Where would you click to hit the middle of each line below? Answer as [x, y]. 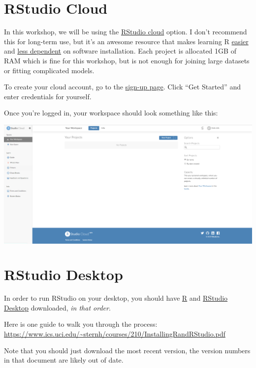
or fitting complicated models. [49, 70]
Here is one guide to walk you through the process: [81, 324]
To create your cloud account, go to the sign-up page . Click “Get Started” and [122, 87]
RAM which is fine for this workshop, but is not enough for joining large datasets [127, 60]
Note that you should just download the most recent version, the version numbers [127, 350]
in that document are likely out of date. [64, 360]
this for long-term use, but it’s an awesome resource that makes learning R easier [126, 41]
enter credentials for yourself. [48, 96]
